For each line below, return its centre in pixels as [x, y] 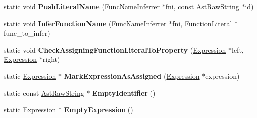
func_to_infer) [27, 33]
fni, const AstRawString [202, 6]
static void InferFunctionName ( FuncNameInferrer [85, 23]
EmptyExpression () [99, 109]
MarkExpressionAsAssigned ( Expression [132, 76]
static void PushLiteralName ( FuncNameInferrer [82, 6]
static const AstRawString [44, 92]
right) [51, 59]
